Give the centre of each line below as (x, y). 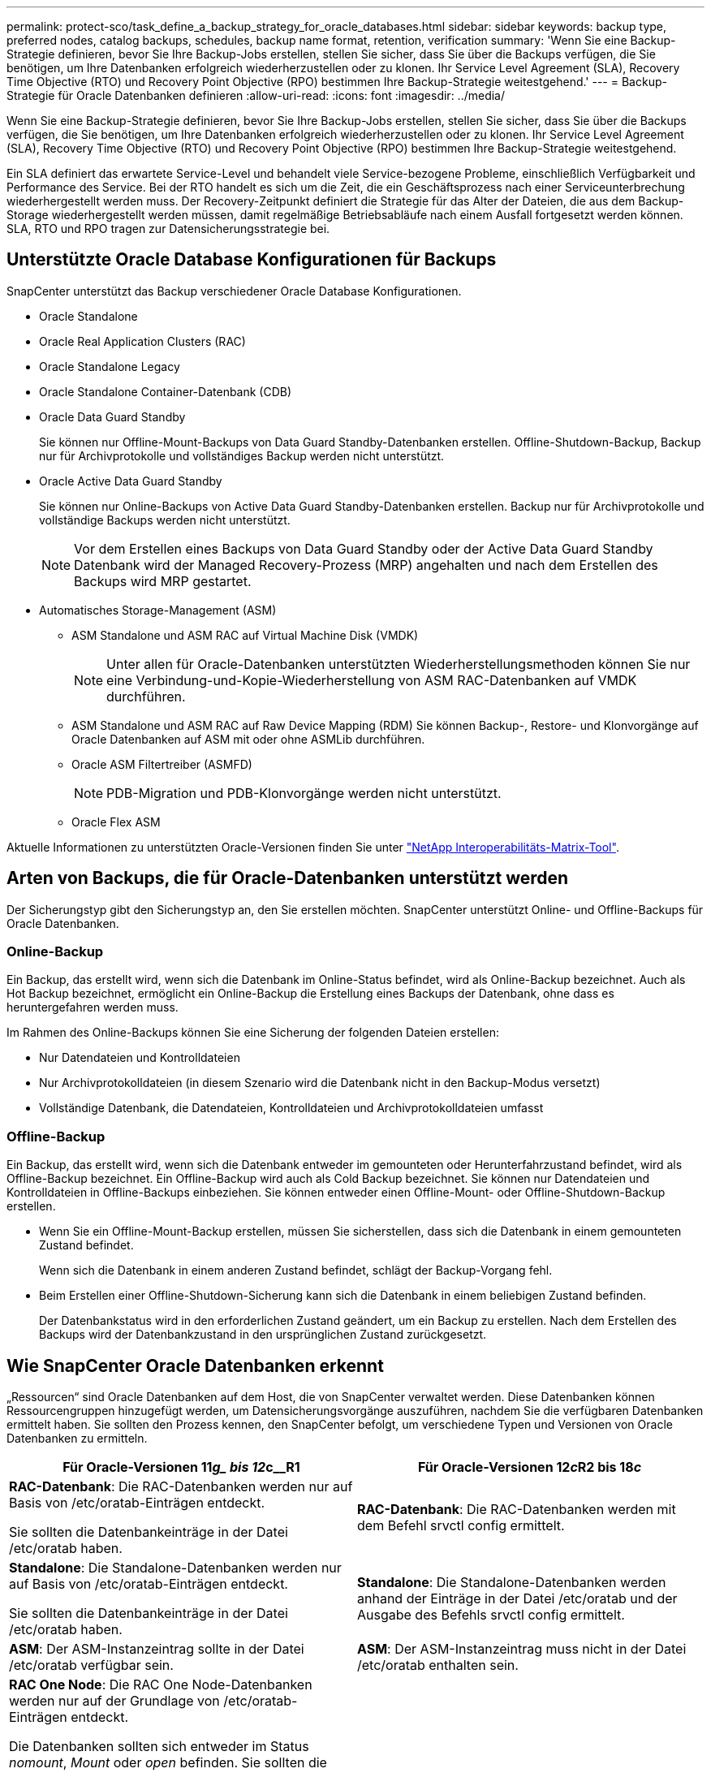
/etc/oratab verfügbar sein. (91, 1665)
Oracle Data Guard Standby (112, 416)
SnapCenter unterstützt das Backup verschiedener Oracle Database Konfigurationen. (234, 291)
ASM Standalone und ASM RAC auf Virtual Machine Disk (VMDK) (245, 635)
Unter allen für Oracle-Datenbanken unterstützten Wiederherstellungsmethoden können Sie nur (399, 664)
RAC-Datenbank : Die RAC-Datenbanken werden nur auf (181, 1487)
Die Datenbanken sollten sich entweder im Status (159, 1747)
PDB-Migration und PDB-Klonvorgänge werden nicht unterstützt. (304, 793)
